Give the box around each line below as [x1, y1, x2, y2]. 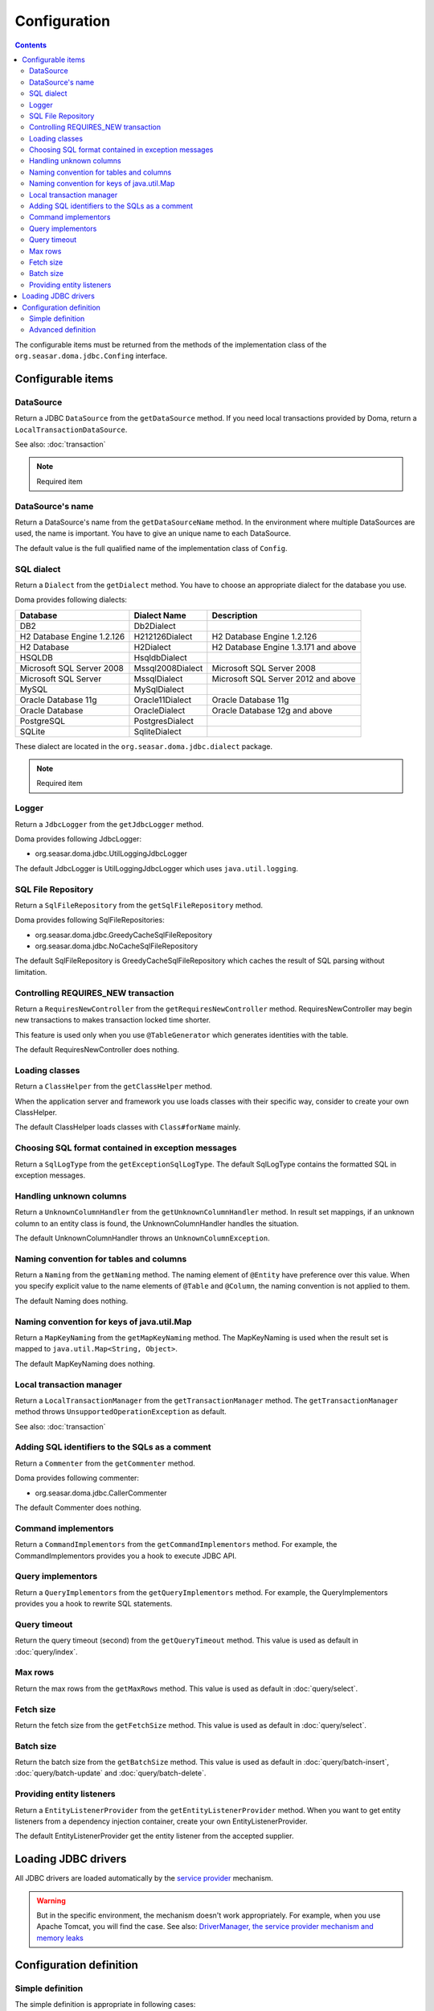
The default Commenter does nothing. [14, 1503, 142, 1512]
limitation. [14, 967, 47, 977]
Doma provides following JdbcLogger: [14, 833, 142, 844]
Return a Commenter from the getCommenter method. [14, 1458, 196, 1468]
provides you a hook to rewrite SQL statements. [14, 1599, 173, 1609]
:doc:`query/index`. [14, 1647, 78, 1656]
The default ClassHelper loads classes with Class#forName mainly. [14, 1122, 241, 1132]
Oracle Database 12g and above [211, 705, 333, 716]
